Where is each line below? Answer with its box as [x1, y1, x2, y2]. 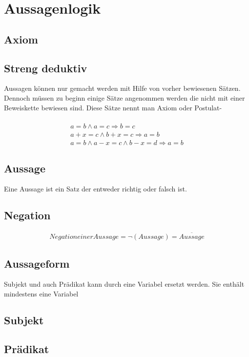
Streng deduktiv [4, 60, 87, 75]
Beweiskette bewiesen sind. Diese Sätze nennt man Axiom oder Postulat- [4, 102, 222, 112]
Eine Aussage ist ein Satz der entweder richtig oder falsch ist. [4, 184, 187, 194]
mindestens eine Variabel [4, 288, 79, 298]
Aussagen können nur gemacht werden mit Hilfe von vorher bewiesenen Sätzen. [4, 83, 241, 93]
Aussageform [4, 256, 70, 271]
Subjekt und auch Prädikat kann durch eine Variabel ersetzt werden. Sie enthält [4, 279, 245, 289]
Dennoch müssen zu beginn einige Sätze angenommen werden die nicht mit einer [4, 92, 245, 103]
